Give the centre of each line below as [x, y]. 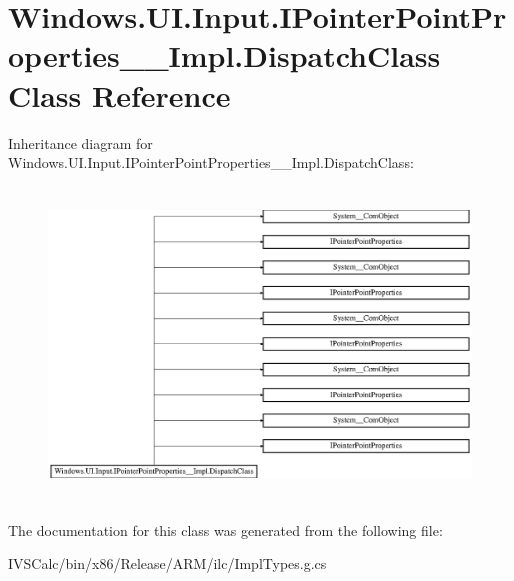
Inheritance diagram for [80, 142]
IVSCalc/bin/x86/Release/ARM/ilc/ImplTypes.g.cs [167, 563]
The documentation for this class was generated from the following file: [225, 529]
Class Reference [119, 94]
